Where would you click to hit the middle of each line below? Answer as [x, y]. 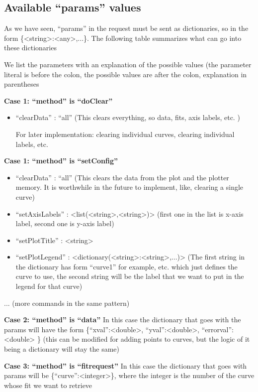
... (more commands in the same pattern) [67, 303]
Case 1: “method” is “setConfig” [61, 161]
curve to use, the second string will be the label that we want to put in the [130, 276]
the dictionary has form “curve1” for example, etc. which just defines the [127, 266]
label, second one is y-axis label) [65, 223]
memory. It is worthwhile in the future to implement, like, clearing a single [129, 187]
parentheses [22, 84]
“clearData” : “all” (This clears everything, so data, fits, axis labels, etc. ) [128, 117]
